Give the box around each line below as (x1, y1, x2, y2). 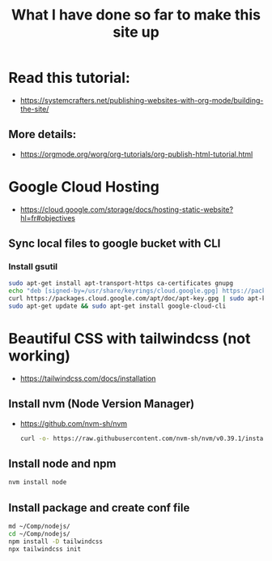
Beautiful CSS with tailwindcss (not (8, 330, 251, 348)
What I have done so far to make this (11, 6, 261, 24)
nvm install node (8, 478, 67, 486)
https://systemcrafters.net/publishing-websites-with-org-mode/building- (19, 95, 264, 105)
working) (8, 347, 70, 365)
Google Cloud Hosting (8, 177, 159, 196)
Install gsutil (8, 261, 58, 272)
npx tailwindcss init (8, 545, 82, 553)
